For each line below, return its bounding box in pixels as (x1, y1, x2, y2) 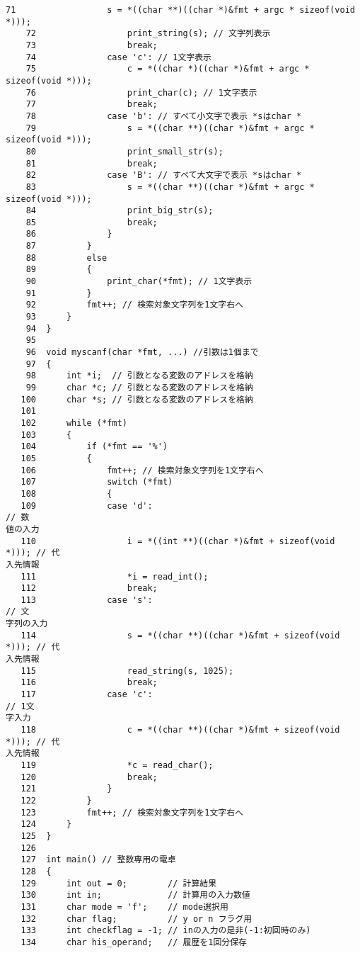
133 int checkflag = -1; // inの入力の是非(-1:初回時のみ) (21, 925, 311, 936)
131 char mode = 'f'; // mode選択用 (21, 901, 228, 912)
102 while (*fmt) (21, 417, 127, 428)
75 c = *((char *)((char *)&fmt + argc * (25, 64, 310, 74)
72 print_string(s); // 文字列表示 (25, 28, 271, 39)
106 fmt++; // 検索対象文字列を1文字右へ (21, 465, 264, 475)
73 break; (25, 40, 158, 50)
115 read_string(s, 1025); (21, 665, 234, 676)
